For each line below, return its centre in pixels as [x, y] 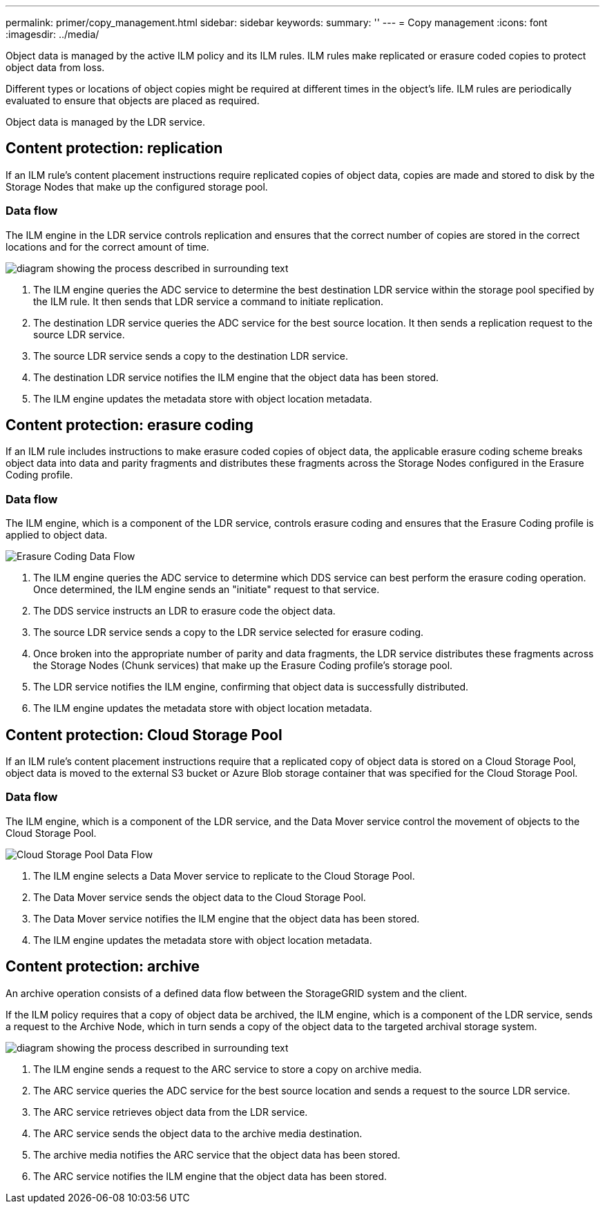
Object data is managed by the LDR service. [105, 122]
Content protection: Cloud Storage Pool [144, 735]
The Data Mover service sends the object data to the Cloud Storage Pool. [200, 897]
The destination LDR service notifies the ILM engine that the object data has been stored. [236, 377]
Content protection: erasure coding [129, 425]
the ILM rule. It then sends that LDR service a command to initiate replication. [209, 301]
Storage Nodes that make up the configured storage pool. [137, 186]
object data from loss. [55, 67]
